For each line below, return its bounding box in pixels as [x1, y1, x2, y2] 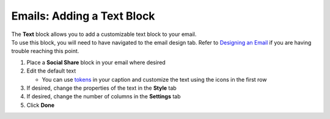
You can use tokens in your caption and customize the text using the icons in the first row [42, 76, 267, 83]
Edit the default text [26, 67, 76, 74]
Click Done [26, 101, 55, 109]
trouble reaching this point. [11, 48, 79, 55]
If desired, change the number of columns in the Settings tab [26, 93, 181, 100]
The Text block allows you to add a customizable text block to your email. [11, 31, 197, 38]
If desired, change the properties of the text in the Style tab [26, 84, 177, 92]
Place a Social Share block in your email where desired [26, 59, 166, 66]
